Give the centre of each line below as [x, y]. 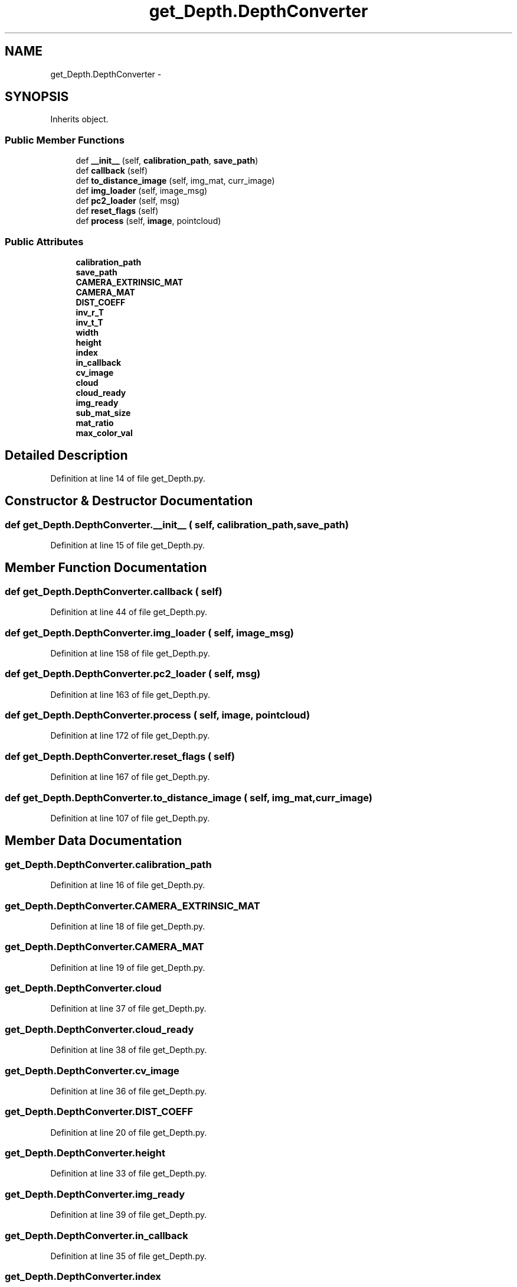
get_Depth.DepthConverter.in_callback [96, 1235]
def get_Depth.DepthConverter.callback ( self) [114, 591]
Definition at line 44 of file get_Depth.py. [129, 612]
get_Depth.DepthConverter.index [83, 1277]
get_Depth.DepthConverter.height [85, 1153]
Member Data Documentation [94, 841]
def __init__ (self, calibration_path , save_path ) [167, 161]
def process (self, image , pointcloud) [148, 221]
